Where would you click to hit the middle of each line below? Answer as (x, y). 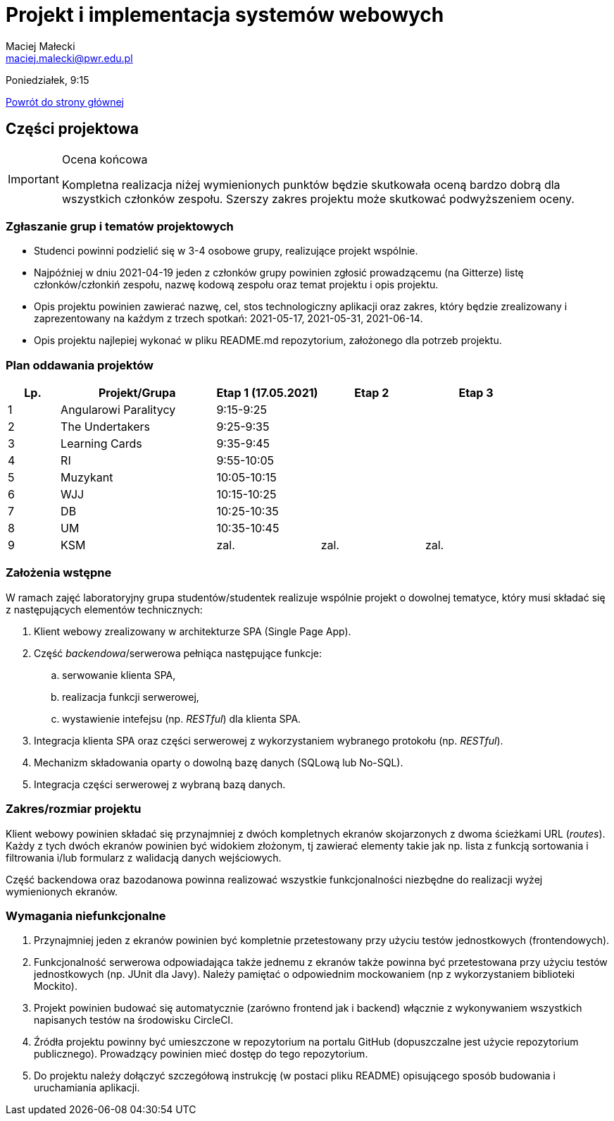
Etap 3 (476, 393)
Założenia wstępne (59, 573)
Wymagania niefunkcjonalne (86, 915)
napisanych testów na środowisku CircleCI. (134, 1020)
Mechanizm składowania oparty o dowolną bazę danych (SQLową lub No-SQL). (219, 762)
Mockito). (56, 986)
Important (33, 179)
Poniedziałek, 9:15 (48, 80)
